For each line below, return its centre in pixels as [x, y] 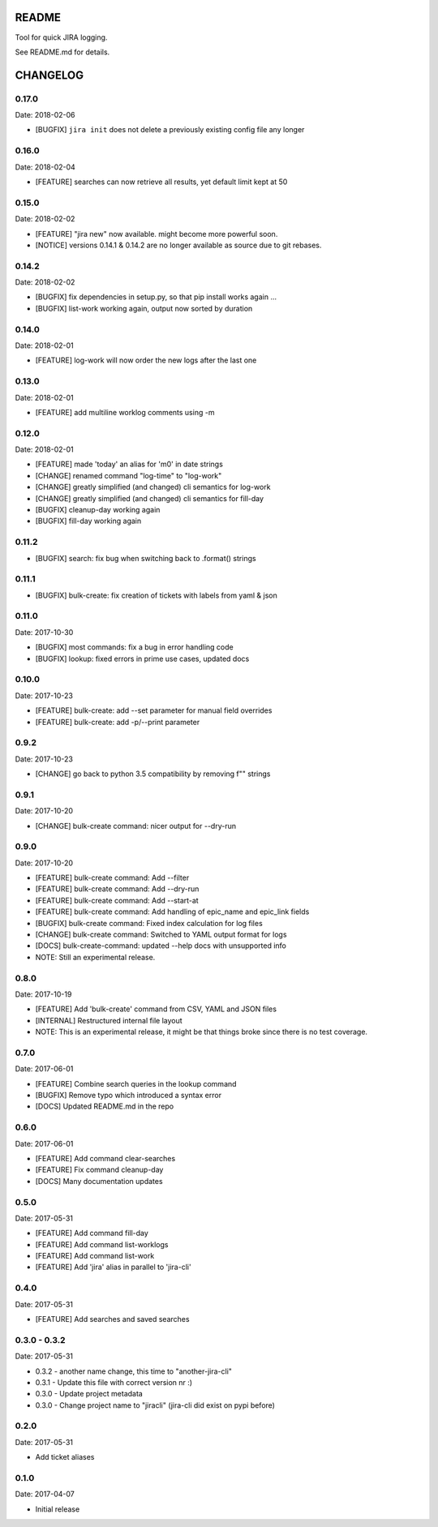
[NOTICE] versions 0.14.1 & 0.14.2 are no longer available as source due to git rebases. [178, 245]
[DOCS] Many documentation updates [99, 1181]
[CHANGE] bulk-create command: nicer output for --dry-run [136, 826]
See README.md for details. [62, 52]
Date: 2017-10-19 [43, 994]
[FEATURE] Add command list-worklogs [102, 1244]
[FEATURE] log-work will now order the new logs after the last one [146, 360]
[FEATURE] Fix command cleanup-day [99, 1170]
